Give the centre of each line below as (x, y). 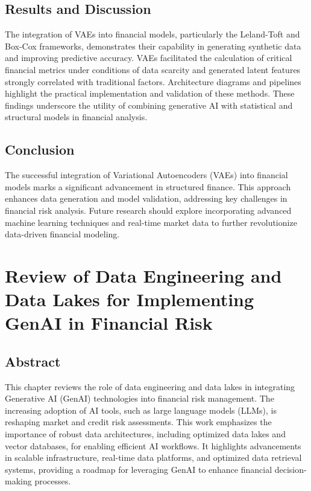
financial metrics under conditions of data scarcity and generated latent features (153, 69)
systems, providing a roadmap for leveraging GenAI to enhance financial (139, 469)
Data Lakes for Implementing (130, 299)
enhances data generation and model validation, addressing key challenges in (146, 198)
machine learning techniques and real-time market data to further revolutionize (151, 222)
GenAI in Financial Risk (109, 323)
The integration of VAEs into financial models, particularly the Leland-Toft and (152, 34)
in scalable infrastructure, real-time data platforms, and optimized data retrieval (153, 457)
